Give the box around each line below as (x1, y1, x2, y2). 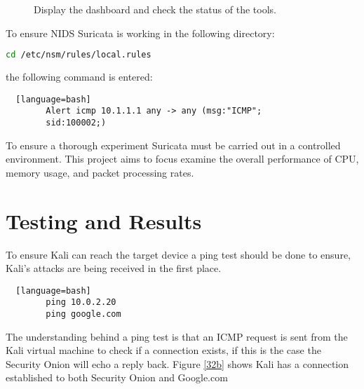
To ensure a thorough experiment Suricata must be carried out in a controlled (6, 137, 341, 152)
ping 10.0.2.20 (46, 297, 116, 308)
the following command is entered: (6, 69, 153, 84)
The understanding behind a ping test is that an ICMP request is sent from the (6, 329, 348, 343)
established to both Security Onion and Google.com (6, 370, 228, 385)
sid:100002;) (46, 117, 107, 128)
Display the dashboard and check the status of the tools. (34, 2, 276, 16)
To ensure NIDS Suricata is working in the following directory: (6, 25, 275, 40)
